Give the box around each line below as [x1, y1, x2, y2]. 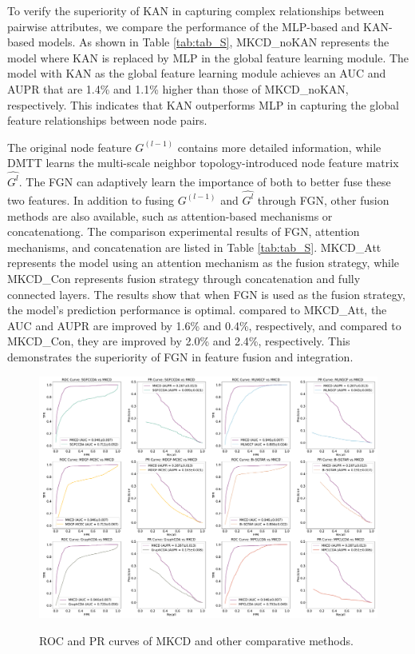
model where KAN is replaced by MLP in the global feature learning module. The [7, 49, 409, 66]
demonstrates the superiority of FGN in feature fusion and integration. [7, 348, 354, 365]
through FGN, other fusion [257, 191, 389, 208]
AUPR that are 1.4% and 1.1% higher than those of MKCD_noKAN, [7, 80, 349, 97]
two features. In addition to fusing [7, 191, 175, 208]
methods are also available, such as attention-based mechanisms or [7, 207, 333, 224]
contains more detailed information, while [177, 138, 381, 155]
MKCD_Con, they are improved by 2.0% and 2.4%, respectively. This [7, 333, 350, 349]
